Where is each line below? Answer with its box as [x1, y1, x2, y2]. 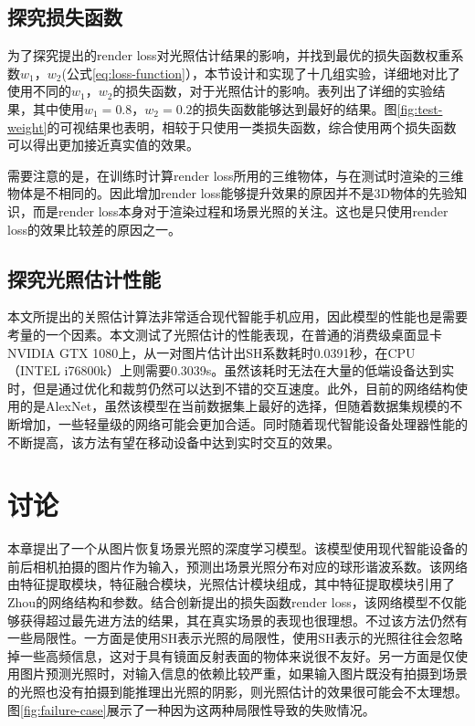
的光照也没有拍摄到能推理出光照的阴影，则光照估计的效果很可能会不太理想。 [7, 681, 468, 700]
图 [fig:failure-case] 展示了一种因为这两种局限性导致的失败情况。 [7, 700, 375, 719]
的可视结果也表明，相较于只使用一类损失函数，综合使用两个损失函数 [47, 117, 457, 136]
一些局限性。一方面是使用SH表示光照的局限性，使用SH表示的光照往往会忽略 [7, 628, 463, 647]
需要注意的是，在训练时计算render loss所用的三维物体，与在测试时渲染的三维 [7, 165, 464, 184]
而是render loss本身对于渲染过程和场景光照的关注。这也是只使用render [32, 201, 449, 220]
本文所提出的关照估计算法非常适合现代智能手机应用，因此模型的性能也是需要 [7, 307, 468, 326]
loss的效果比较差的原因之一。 [7, 219, 181, 238]
